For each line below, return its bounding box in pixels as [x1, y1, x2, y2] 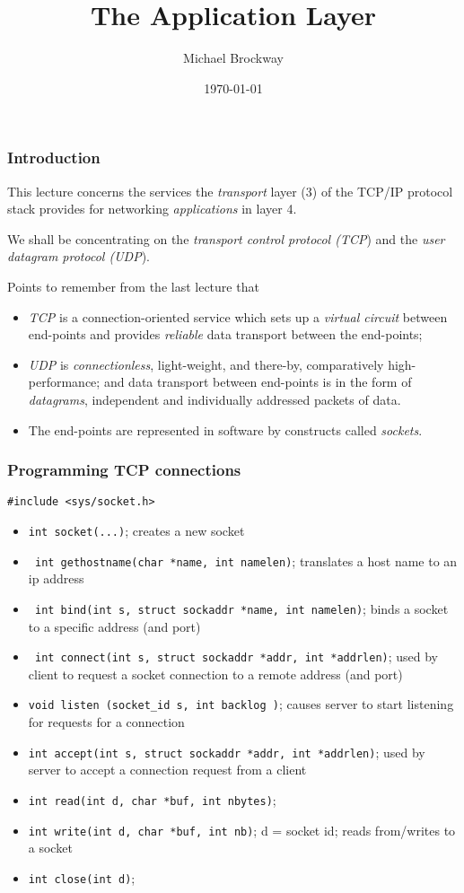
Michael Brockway [183, 48, 284, 67]
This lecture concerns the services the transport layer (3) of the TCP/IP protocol [7, 181, 453, 200]
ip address [28, 569, 84, 588]
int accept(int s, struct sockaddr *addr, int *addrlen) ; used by [28, 742, 425, 761]
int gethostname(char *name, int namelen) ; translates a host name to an [34, 551, 458, 570]
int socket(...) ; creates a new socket [28, 521, 245, 540]
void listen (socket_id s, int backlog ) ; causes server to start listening [28, 695, 454, 714]
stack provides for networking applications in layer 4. [7, 199, 297, 218]
